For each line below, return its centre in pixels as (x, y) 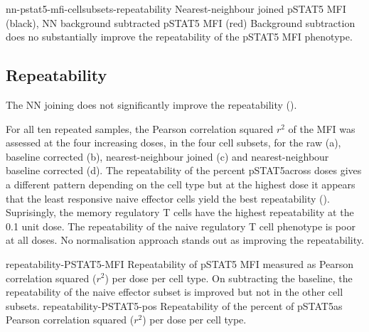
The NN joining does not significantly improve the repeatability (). (151, 104)
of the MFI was (322, 128)
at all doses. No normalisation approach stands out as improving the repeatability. (185, 240)
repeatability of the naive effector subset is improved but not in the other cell (175, 292)
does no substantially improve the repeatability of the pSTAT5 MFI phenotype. (179, 37)
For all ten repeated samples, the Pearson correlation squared (140, 128)
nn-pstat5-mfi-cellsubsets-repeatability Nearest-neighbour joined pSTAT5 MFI (176, 9)
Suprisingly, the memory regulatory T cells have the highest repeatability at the (180, 212)
